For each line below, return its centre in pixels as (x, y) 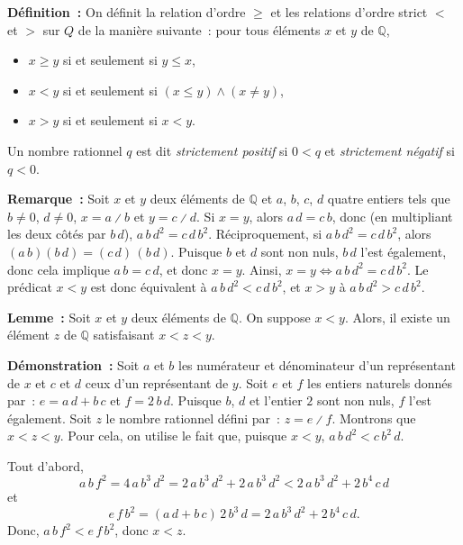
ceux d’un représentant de (157, 382)
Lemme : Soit (49, 317)
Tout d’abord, (45, 465)
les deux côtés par (57, 234)
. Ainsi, (262, 269)
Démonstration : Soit (73, 364)
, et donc (183, 269)
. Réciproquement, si (265, 234)
